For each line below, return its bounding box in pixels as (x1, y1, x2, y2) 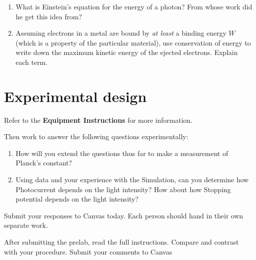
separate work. (4, 220, 48, 230)
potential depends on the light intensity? (15, 194, 139, 204)
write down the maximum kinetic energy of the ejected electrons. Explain (15, 47, 238, 57)
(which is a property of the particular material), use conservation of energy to (15, 37, 251, 48)
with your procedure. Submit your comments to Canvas (4, 246, 172, 257)
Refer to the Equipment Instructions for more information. (4, 114, 193, 125)
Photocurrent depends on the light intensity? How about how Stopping (15, 184, 231, 194)
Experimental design (4, 86, 147, 106)
